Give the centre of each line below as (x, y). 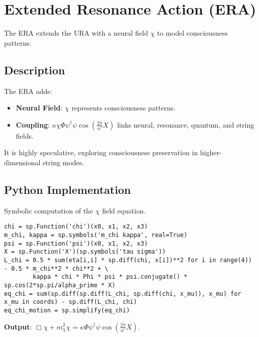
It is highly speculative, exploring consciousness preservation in (101, 152)
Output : (18, 326)
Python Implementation (68, 189)
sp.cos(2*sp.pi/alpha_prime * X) (60, 285)
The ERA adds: (28, 91)
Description (35, 70)
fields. (25, 135)
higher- (211, 152)
